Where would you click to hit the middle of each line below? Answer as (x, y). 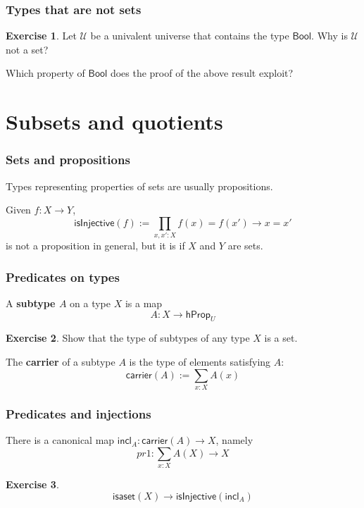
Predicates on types (63, 277)
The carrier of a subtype (61, 361)
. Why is (330, 36)
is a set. (281, 338)
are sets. (245, 246)
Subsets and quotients (114, 122)
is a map (144, 303)
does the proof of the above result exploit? (202, 73)
